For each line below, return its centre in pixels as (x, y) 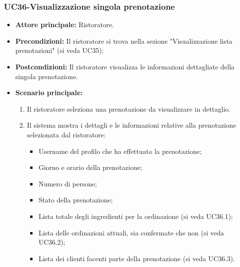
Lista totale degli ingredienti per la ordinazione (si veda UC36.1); (136, 216)
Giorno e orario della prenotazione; (90, 167)
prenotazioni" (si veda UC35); (60, 50)
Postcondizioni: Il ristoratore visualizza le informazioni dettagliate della (125, 67)
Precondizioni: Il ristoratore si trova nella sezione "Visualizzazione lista (124, 41)
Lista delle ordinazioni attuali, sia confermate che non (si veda (131, 232)
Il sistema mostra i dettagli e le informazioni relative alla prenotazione (132, 125)
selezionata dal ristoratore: (66, 134)
